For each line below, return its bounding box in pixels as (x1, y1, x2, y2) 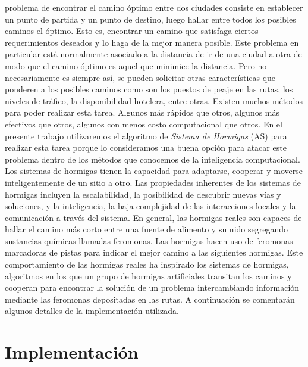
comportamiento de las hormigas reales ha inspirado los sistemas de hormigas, (5, 258, 289, 270)
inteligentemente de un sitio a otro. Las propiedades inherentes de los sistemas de (5, 176, 301, 188)
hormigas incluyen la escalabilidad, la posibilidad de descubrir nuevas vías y (5, 188, 281, 200)
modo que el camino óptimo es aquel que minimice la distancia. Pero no (5, 59, 267, 71)
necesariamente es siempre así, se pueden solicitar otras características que (5, 71, 276, 83)
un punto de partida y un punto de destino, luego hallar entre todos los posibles (5, 13, 296, 25)
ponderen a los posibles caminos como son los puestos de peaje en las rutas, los (5, 83, 293, 95)
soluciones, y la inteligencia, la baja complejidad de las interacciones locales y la (5, 200, 296, 212)
